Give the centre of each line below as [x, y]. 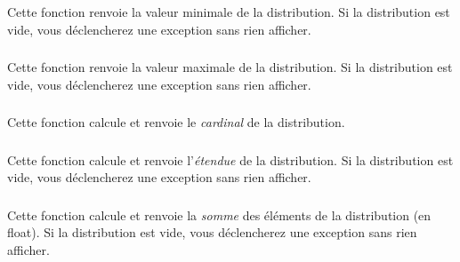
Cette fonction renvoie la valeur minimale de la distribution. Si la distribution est [229, 11]
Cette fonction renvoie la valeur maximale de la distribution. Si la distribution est [230, 67]
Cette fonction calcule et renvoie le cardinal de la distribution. [176, 122]
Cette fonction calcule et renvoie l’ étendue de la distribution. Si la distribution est [230, 159]
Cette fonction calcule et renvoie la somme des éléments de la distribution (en [219, 214]
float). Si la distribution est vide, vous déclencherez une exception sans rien [212, 232]
